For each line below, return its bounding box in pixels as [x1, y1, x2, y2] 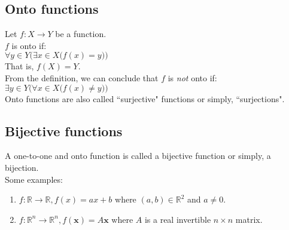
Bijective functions [5, 121, 123, 140]
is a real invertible [144, 213, 211, 225]
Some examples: [5, 173, 63, 185]
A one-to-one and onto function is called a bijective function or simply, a [5, 149, 271, 162]
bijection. [5, 161, 39, 173]
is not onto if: [168, 71, 217, 84]
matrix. [235, 213, 263, 225]
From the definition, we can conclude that [5, 71, 159, 84]
